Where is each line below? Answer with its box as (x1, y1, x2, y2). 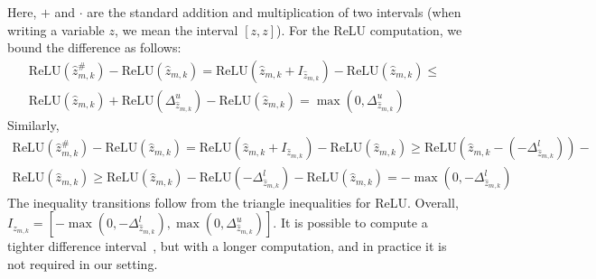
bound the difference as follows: (7, 38, 182, 57)
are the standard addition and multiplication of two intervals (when (87, 3, 461, 21)
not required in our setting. (7, 254, 158, 273)
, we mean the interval (115, 20, 238, 39)
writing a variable (7, 20, 105, 39)
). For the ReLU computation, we (276, 20, 462, 39)
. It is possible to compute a (273, 213, 428, 232)
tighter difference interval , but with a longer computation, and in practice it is (7, 237, 447, 256)
